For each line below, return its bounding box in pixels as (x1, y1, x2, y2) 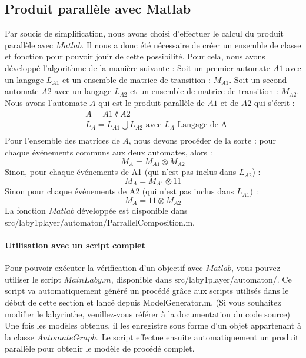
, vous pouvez (231, 261, 281, 274)
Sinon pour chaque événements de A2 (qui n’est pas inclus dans (5, 185, 234, 197)
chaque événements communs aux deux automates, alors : (5, 146, 212, 158)
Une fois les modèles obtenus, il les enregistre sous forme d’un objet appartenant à (5, 319, 301, 332)
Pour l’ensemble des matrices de (5, 134, 120, 147)
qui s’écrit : (254, 96, 295, 108)
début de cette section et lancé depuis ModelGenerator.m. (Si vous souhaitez (5, 296, 281, 308)
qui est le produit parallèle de (98, 96, 205, 108)
